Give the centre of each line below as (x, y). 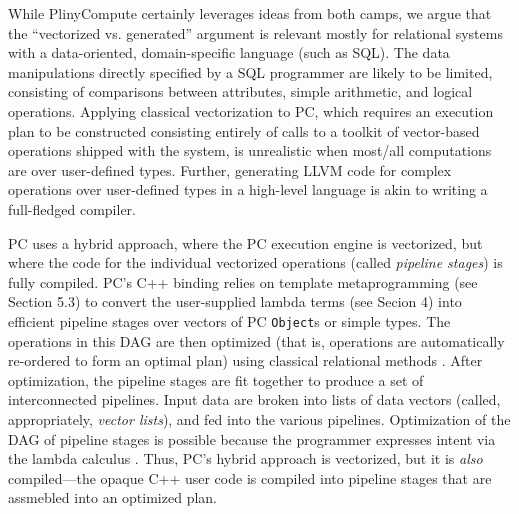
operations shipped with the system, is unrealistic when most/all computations (250, 150)
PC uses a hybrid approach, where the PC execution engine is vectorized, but (245, 242)
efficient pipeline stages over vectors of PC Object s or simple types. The (229, 320)
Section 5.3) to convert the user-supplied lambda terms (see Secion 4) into (235, 301)
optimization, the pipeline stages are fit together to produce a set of (216, 379)
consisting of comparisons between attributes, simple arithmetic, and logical (240, 91)
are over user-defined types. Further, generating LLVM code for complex (230, 169)
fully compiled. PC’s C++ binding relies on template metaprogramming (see (243, 281)
